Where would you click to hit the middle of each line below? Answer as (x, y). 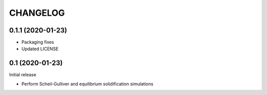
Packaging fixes (38, 42)
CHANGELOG (37, 13)
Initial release (23, 75)
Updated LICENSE (40, 49)
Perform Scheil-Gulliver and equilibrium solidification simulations (87, 84)
